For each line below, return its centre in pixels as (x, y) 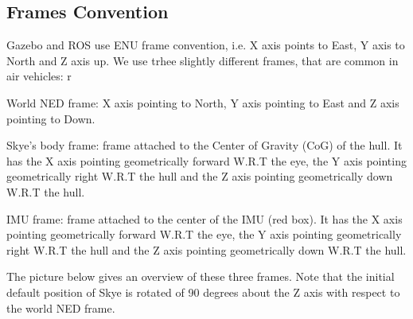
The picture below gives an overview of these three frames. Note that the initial (201, 276)
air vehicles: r (39, 76)
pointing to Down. (51, 118)
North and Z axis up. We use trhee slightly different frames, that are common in (203, 60)
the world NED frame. (61, 307)
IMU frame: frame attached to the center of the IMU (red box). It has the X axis (205, 218)
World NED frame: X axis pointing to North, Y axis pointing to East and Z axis (203, 102)
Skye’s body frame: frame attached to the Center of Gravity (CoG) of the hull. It (205, 145)
